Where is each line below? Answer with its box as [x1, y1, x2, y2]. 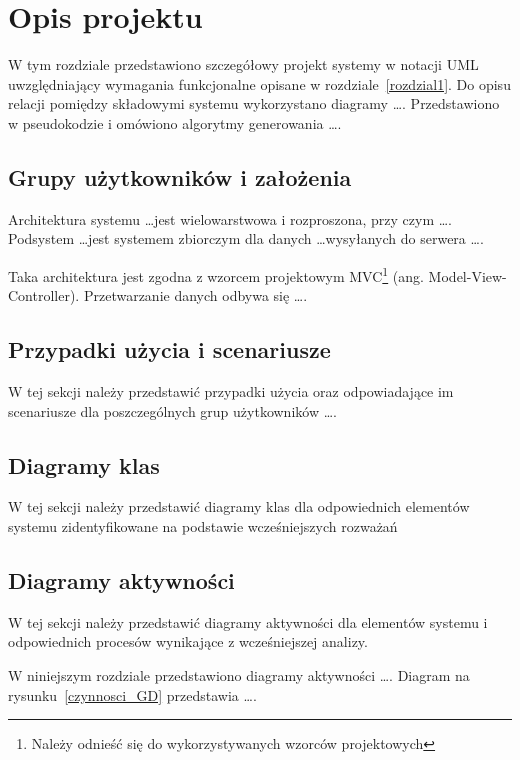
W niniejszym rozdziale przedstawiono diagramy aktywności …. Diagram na [8, 664, 470, 685]
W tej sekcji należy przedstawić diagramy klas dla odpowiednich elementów [8, 496, 470, 517]
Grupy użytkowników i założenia [8, 161, 352, 192]
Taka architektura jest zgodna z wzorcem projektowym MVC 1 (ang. [8, 262, 424, 286]
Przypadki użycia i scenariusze [8, 334, 331, 365]
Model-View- [428, 265, 507, 286]
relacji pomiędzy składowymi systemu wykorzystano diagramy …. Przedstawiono [8, 93, 500, 114]
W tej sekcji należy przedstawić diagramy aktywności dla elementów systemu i [8, 611, 488, 632]
